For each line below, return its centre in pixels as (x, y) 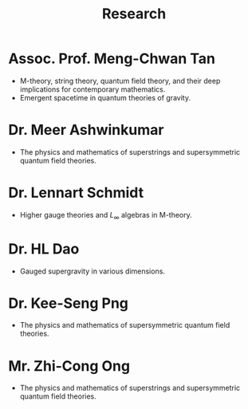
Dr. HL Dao (44, 249)
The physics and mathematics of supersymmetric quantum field (125, 325)
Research (134, 14)
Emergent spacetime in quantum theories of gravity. (105, 97)
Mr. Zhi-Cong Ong (69, 366)
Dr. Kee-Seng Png (69, 303)
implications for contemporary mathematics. (93, 89)
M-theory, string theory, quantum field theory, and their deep (120, 81)
